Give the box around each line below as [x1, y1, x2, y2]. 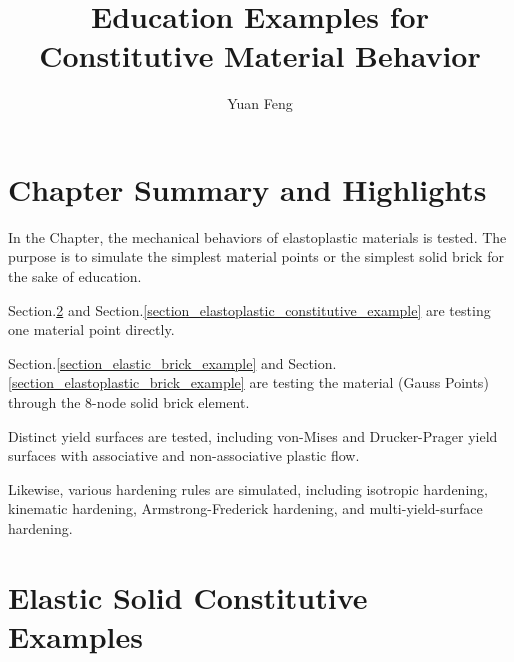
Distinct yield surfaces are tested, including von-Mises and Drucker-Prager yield [8, 425, 498, 446]
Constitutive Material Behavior [39, 35, 481, 76]
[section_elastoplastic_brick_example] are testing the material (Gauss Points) [8, 372, 489, 393]
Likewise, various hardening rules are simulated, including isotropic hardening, [8, 478, 488, 499]
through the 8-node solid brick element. [8, 392, 250, 412]
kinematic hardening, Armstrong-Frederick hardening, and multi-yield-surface [8, 498, 483, 519]
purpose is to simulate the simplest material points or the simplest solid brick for [8, 246, 504, 267]
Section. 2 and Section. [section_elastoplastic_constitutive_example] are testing [8, 299, 491, 320]
